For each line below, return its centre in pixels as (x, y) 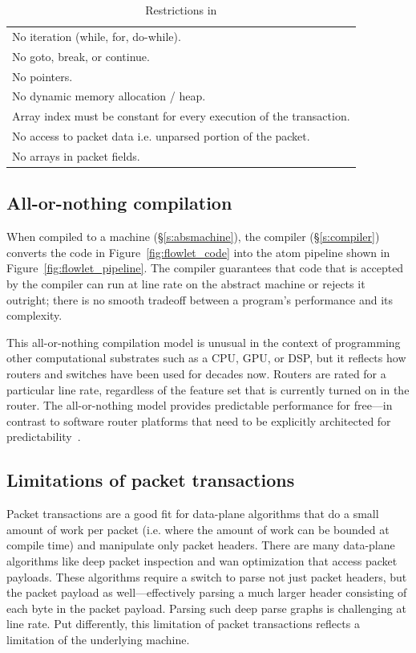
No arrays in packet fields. (76, 155)
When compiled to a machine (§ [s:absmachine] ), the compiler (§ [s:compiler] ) (193, 237)
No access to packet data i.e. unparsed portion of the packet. (161, 136)
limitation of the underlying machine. (98, 639)
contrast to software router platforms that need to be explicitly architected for (199, 420)
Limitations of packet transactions (151, 480)
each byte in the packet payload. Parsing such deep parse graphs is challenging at (206, 608)
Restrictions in (181, 10)
